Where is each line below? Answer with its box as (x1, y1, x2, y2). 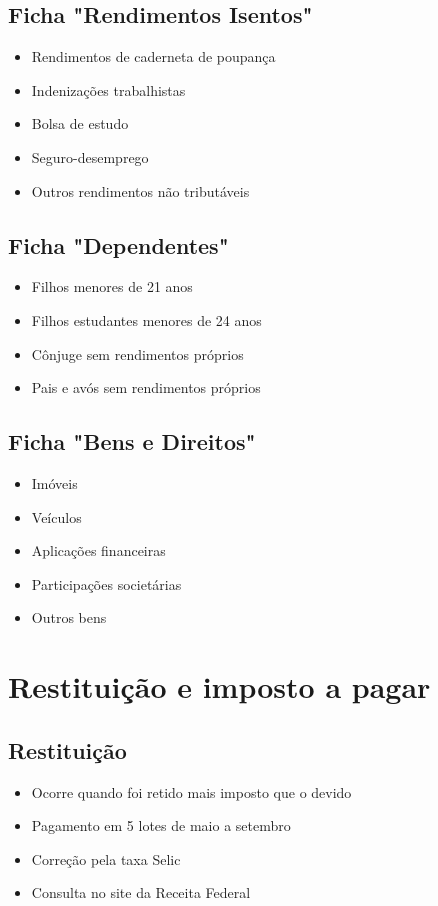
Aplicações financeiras (31, 540, 166, 561)
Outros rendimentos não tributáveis (31, 180, 250, 201)
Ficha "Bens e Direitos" (8, 426, 256, 457)
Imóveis (31, 472, 78, 493)
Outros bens (31, 607, 107, 628)
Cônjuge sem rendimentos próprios (31, 343, 244, 364)
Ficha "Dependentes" (8, 229, 229, 260)
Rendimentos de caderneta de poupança (31, 46, 276, 67)
